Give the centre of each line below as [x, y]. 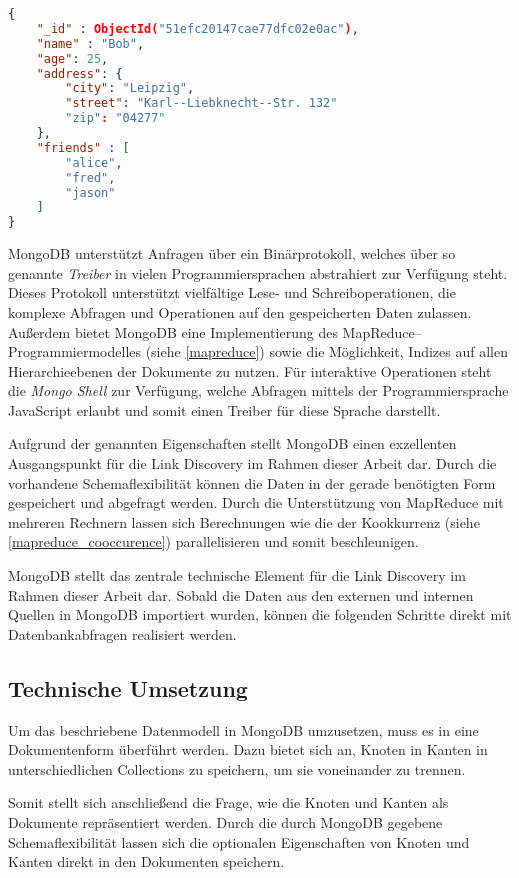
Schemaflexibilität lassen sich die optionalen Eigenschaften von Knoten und [239, 841]
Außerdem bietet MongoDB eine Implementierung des [173, 331]
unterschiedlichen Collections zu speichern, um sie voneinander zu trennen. [237, 768]
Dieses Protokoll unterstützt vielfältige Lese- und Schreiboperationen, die [232, 292]
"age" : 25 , [72, 58]
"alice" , [94, 162]
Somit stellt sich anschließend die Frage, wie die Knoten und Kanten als [228, 802]
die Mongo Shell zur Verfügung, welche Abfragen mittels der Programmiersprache [258, 390]
